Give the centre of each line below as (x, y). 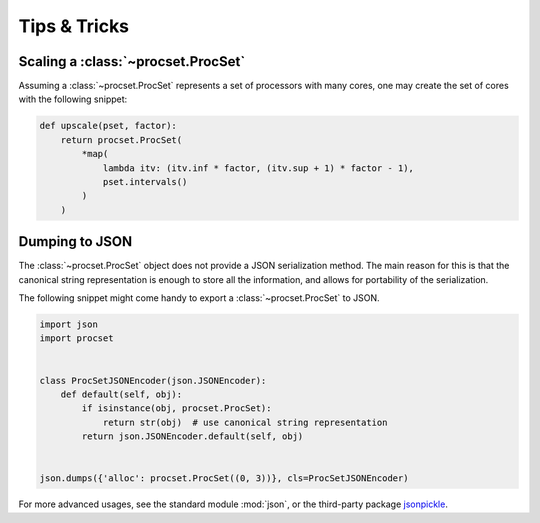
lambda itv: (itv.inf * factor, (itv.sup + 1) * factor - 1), (258, 168)
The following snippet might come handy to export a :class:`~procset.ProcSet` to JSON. (199, 298)
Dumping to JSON (75, 241)
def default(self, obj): (121, 394)
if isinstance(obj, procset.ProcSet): (176, 408)
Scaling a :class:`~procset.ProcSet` (132, 61)
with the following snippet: (73, 99)
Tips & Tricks (74, 26)
